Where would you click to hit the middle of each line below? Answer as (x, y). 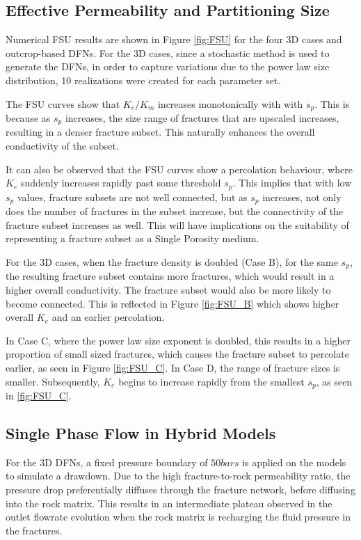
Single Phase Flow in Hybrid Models (141, 433)
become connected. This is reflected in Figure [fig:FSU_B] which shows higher (173, 303)
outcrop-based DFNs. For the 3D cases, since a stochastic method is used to (168, 53)
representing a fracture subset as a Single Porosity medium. (133, 238)
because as (28, 118)
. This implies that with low (292, 183)
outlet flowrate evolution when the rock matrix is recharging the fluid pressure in (178, 517)
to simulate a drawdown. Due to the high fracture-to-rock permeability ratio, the (178, 476)
